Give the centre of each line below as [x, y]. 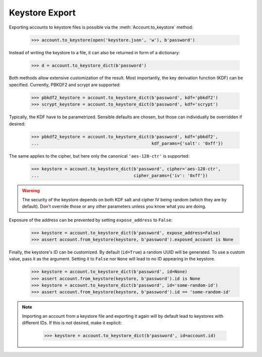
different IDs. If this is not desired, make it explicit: [72, 323]
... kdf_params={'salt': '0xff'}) [127, 143]
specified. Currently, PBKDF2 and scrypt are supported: [65, 84]
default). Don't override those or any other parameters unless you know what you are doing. [114, 207]
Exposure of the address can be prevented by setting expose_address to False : [91, 220]
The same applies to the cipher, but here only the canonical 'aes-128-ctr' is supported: [99, 156]
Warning [31, 191]
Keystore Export [42, 13]
